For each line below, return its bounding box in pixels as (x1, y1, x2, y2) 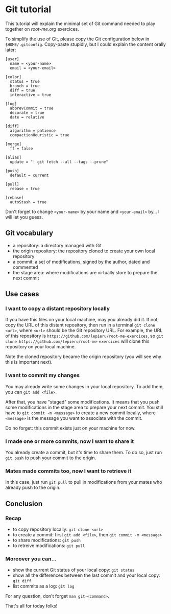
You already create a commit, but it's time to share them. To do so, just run (5, 450, 162, 456)
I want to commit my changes (5, 372, 80, 379)
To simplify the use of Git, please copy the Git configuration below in (5, 36, 150, 42)
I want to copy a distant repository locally (5, 305, 110, 312)
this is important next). (5, 359, 53, 365)
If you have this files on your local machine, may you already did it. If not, (5, 317, 159, 323)
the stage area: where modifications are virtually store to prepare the (12, 269, 158, 275)
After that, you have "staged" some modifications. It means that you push (5, 398, 160, 405)
